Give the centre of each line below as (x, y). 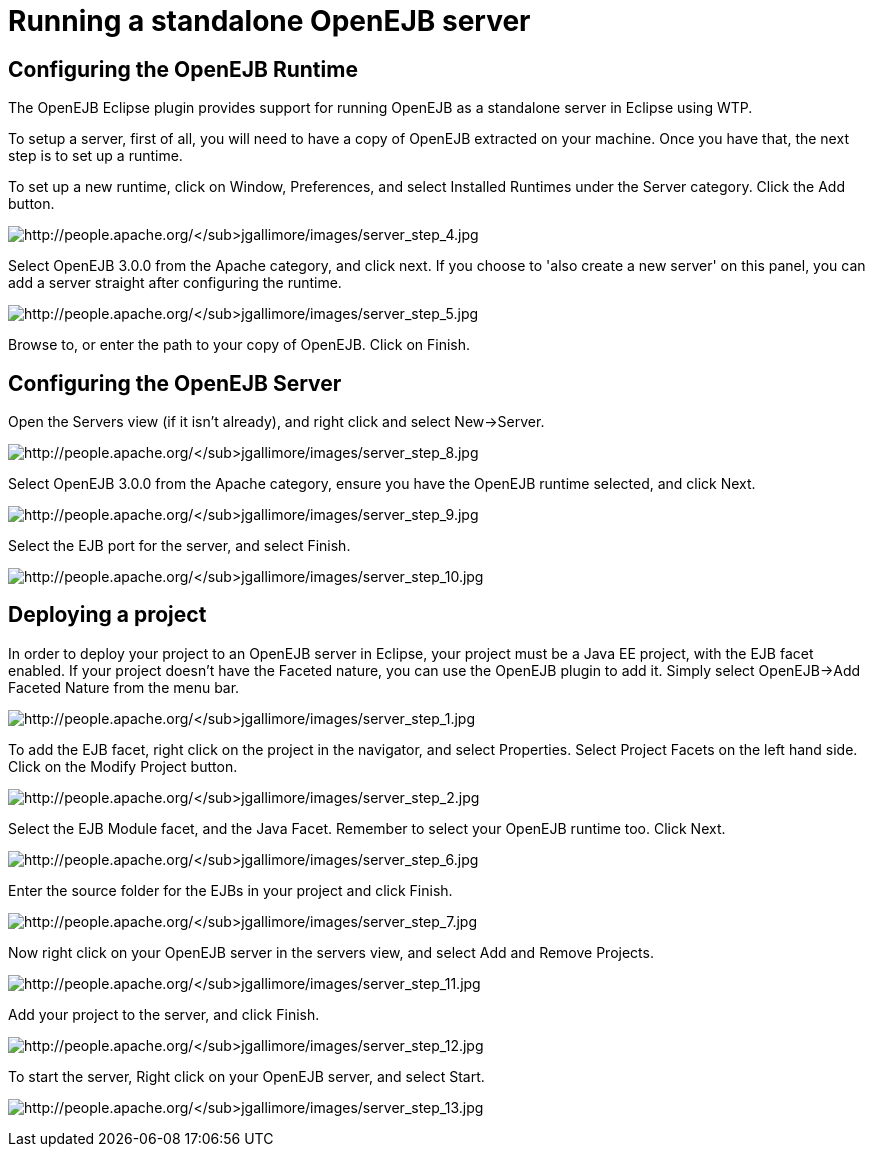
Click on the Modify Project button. (123, 766)
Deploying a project (107, 615)
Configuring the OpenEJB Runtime (183, 69)
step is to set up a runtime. (95, 156)
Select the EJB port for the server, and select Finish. (179, 546)
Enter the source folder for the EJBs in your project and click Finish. (230, 890)
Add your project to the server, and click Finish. (164, 1014)
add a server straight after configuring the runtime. (175, 283)
